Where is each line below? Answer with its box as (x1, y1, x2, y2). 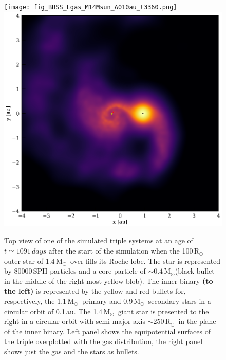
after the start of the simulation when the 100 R (48, 245, 200, 256)
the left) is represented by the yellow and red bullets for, (4, 285, 186, 296)
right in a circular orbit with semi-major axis (4, 316, 145, 327)
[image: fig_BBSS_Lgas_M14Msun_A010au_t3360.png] (4, 4, 177, 11)
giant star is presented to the (118, 305, 209, 316)
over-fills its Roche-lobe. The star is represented (70, 255, 221, 266)
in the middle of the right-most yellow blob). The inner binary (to (4, 275, 213, 286)
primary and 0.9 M (82, 295, 141, 306)
